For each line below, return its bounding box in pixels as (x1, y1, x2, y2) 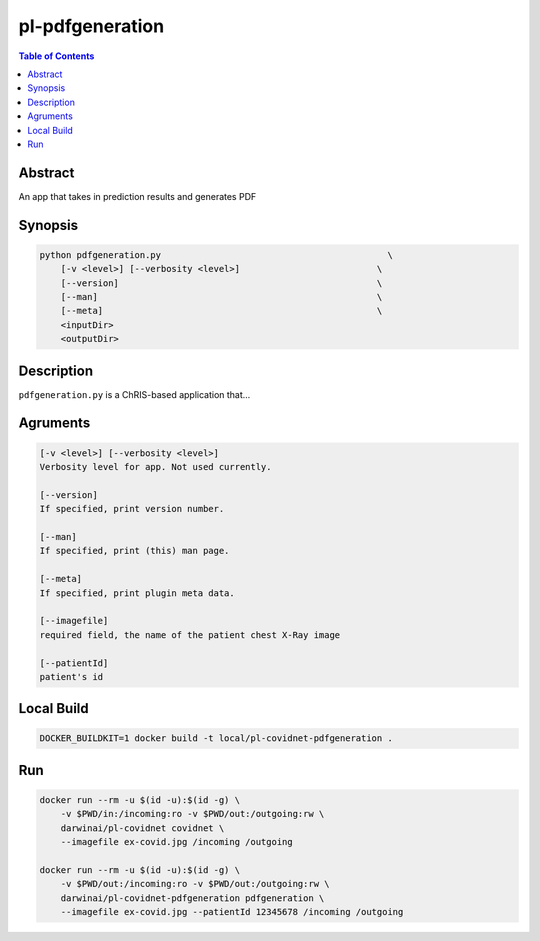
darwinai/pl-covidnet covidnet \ (60, 822, 225, 834)
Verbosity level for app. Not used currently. (39, 461, 272, 473)
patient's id (39, 671, 104, 682)
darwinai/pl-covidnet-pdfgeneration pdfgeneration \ (60, 892, 325, 904)
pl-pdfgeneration (18, 15, 165, 37)
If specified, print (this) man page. (39, 545, 230, 557)
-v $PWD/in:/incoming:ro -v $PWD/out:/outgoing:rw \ (60, 808, 325, 820)
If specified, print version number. (39, 503, 225, 515)
